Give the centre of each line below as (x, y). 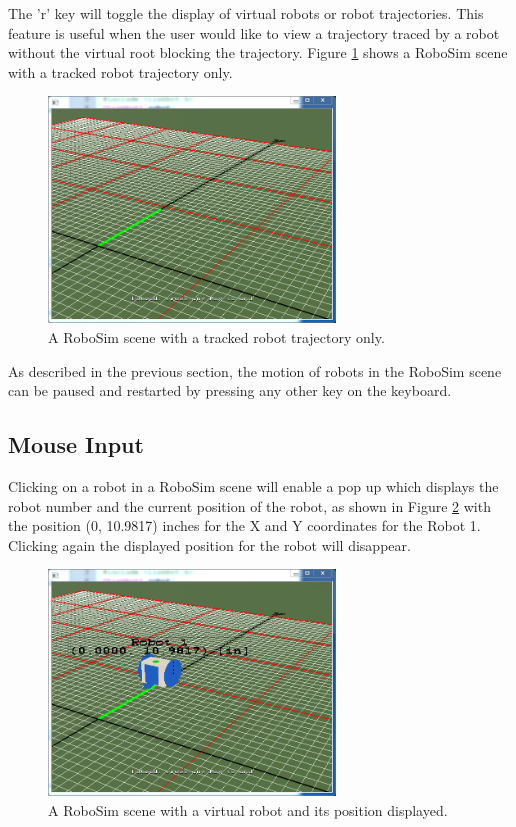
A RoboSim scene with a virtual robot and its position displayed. (248, 809)
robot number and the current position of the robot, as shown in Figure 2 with (249, 505)
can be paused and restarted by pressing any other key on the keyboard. (230, 390)
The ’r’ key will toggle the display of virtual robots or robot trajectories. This (246, 13)
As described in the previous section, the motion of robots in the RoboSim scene (255, 370)
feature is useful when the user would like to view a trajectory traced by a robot (254, 32)
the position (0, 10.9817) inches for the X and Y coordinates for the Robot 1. (244, 525)
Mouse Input (76, 444)
